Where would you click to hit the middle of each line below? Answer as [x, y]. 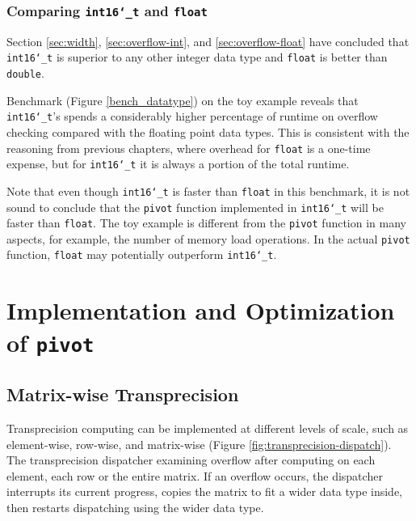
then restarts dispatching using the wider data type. [135, 507]
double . [25, 73]
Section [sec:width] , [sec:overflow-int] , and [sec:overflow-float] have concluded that [208, 41]
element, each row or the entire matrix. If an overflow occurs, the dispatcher [195, 475]
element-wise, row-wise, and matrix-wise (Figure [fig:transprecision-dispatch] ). [199, 444]
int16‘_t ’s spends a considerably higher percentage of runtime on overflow [192, 116]
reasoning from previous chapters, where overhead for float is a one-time [189, 148]
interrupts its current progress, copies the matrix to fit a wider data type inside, [204, 491]
